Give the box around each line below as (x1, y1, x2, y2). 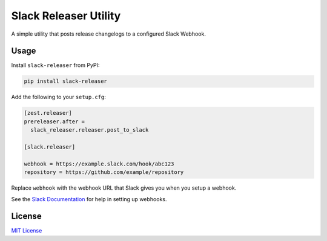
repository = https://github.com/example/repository (24, 169, 184, 176)
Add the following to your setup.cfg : (11, 94, 106, 101)
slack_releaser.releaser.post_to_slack (30, 127, 149, 133)
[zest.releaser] (24, 109, 73, 117)
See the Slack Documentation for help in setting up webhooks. (11, 195, 167, 202)
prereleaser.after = (24, 118, 85, 125)
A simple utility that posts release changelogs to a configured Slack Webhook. (11, 30, 206, 37)
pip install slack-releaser (24, 78, 107, 85)
